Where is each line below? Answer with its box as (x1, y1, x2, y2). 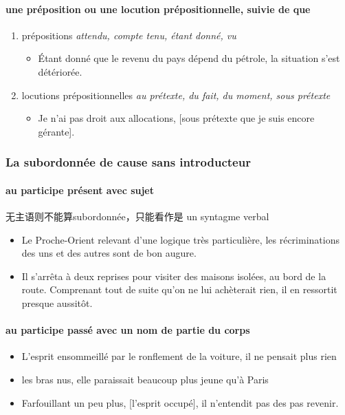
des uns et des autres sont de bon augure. (21, 246, 197, 260)
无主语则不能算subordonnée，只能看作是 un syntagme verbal (5, 209, 269, 223)
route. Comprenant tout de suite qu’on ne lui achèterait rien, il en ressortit (21, 282, 337, 297)
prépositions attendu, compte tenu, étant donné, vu (21, 28, 236, 42)
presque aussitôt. (21, 295, 93, 310)
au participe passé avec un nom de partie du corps (5, 323, 250, 337)
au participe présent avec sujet (5, 182, 155, 197)
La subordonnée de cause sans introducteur (5, 153, 251, 171)
